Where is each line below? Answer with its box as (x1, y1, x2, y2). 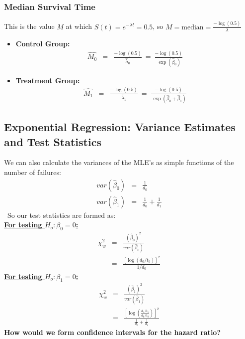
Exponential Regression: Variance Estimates (4, 119, 236, 135)
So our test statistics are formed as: (7, 209, 116, 220)
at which (66, 21, 92, 31)
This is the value (4, 21, 55, 31)
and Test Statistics (4, 134, 101, 149)
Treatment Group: (15, 75, 80, 85)
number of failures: (4, 167, 61, 177)
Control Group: (15, 38, 70, 49)
